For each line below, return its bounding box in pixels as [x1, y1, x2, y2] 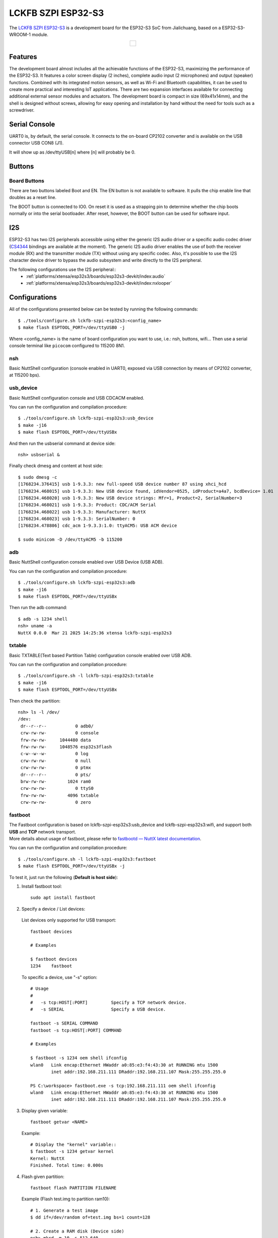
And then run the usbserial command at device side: [9, 440, 116, 446]
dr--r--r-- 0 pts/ [20, 772, 92, 777]
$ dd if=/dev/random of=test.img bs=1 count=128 [30, 1215, 150, 1220]
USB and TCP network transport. [9, 828, 76, 834]
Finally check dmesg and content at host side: [9, 463, 103, 469]
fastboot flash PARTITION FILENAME [30, 1185, 117, 1190]
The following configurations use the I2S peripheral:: [9, 266, 116, 272]
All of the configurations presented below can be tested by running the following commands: [9, 306, 198, 312]
